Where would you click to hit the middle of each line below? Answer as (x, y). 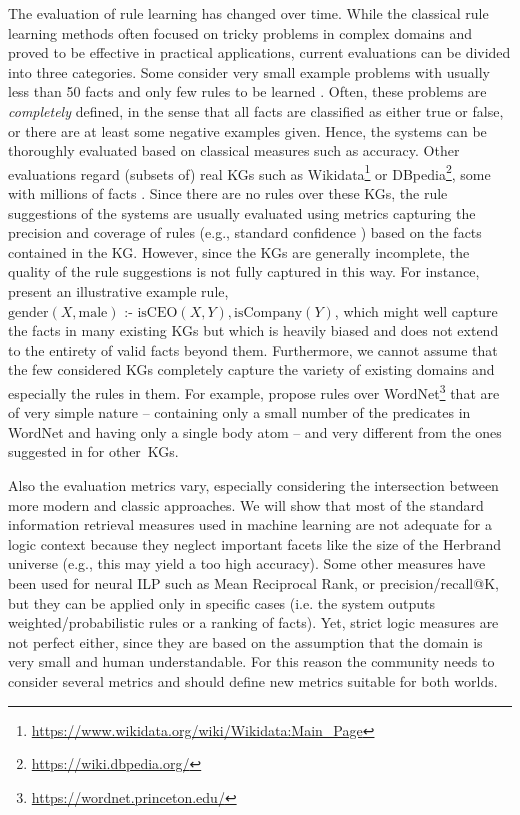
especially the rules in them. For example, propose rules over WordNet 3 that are (254, 391)
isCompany (268, 312)
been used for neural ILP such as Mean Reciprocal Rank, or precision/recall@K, (253, 582)
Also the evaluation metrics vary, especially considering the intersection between (253, 484)
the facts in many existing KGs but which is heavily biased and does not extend (253, 330)
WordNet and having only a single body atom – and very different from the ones (255, 431)
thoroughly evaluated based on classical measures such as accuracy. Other (234, 150)
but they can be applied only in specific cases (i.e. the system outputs (222, 602)
